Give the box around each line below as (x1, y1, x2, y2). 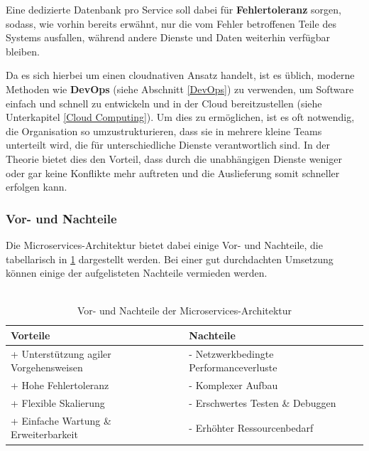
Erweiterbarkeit (11, 427, 78, 442)
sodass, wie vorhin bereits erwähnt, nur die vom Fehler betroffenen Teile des (6, 16, 336, 31)
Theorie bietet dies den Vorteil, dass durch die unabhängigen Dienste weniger (6, 151, 342, 166)
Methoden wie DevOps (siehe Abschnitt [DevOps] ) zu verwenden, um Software (6, 81, 354, 96)
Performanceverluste (189, 360, 277, 375)
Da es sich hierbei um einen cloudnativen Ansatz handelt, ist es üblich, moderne (6, 68, 355, 83)
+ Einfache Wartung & (11, 413, 111, 428)
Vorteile (11, 327, 50, 342)
